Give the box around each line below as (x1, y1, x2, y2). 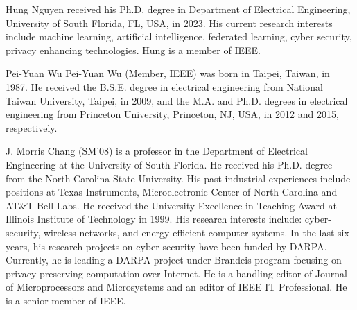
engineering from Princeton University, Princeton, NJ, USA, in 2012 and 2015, (6, 107, 339, 121)
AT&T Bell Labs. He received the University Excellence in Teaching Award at (6, 198, 337, 212)
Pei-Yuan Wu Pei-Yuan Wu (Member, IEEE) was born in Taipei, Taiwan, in (6, 66, 330, 80)
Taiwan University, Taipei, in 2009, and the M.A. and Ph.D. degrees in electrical (6, 93, 348, 107)
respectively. (6, 120, 58, 135)
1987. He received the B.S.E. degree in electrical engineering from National (6, 79, 323, 94)
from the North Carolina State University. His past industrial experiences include (6, 171, 351, 185)
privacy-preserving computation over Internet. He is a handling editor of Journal (6, 266, 347, 280)
